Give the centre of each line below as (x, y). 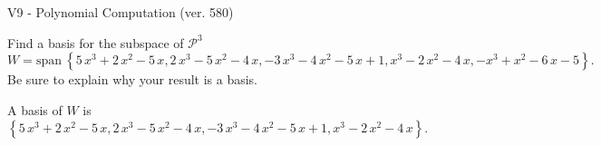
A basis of (35, 109)
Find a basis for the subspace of (96, 42)
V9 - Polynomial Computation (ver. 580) (121, 12)
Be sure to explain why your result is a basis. (133, 79)
